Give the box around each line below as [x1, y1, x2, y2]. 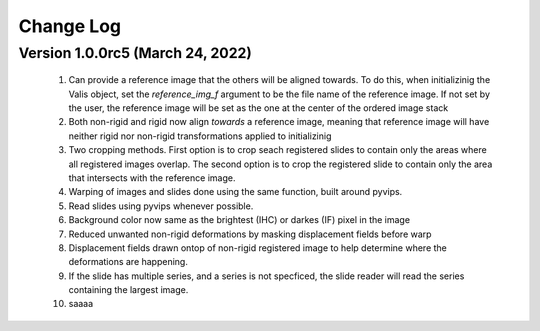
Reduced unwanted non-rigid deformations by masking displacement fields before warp [68, 228, 432, 240]
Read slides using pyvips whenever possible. [68, 200, 254, 212]
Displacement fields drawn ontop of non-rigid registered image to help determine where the [68, 241, 447, 254]
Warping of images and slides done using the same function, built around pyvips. [68, 186, 403, 198]
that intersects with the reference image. [68, 171, 236, 184]
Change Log [18, 15, 122, 37]
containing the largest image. [68, 284, 189, 296]
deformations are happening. [68, 256, 189, 268]
